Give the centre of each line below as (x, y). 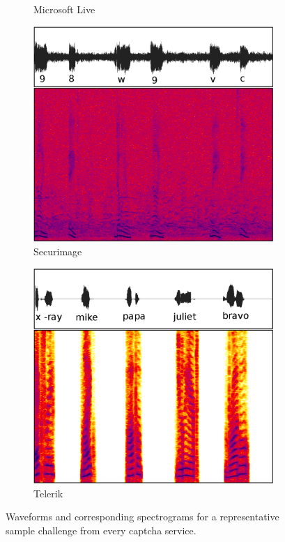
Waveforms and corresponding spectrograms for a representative (142, 517)
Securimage (58, 251)
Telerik (48, 493)
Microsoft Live (64, 9)
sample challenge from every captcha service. (101, 530)
